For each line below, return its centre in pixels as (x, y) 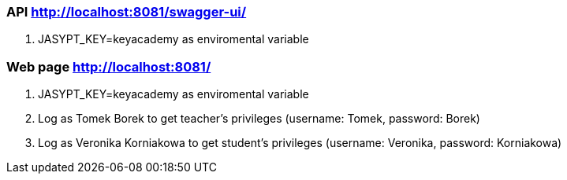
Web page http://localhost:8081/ (109, 66)
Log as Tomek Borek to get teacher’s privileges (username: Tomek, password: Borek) (259, 119)
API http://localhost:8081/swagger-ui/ (127, 12)
